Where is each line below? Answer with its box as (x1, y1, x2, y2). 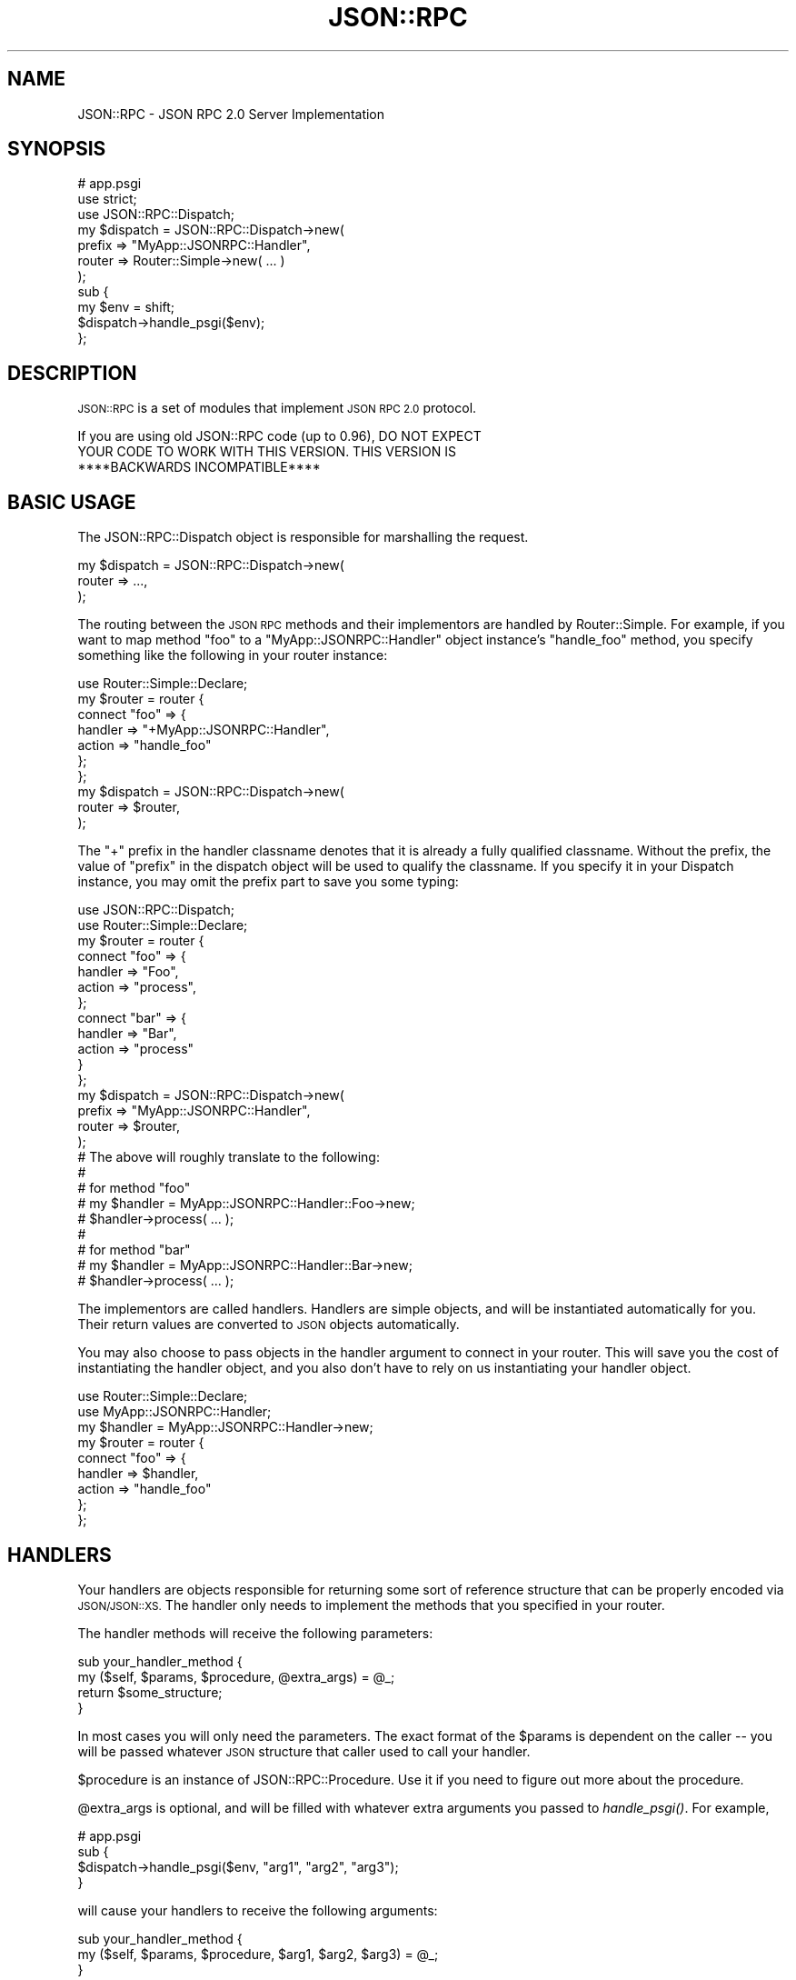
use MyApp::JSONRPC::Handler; (77, 1404, 272, 1420)
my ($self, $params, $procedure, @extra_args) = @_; (77, 1668, 395, 1685)
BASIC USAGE (7, 490, 136, 514)
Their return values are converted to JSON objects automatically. (77, 1316, 460, 1333)
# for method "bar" (77, 1242, 191, 1258)
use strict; (77, 191, 137, 207)
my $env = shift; (77, 299, 175, 315)
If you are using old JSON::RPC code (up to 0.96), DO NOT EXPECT (77, 428, 482, 445)
